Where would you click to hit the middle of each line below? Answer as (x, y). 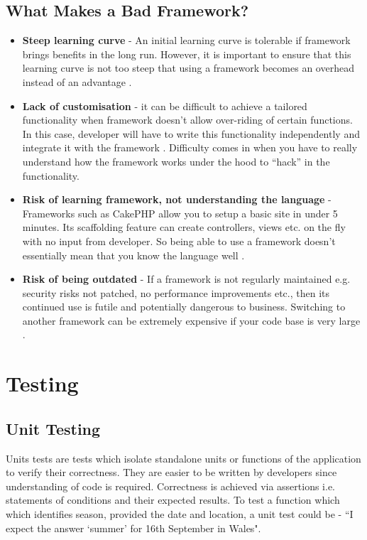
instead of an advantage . (77, 81)
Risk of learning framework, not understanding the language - (177, 199)
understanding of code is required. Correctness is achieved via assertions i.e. (171, 486)
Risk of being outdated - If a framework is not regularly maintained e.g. (186, 279)
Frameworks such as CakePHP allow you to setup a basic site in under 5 (180, 213)
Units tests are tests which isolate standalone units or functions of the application (183, 458)
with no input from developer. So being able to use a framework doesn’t (179, 241)
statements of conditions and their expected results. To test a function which (173, 500)
